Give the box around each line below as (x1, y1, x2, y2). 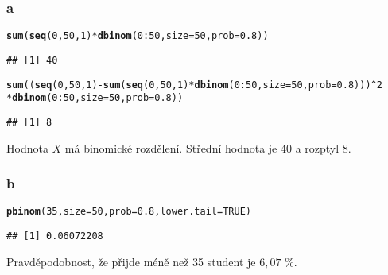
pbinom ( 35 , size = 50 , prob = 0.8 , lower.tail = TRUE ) (6, 206, 251, 218)
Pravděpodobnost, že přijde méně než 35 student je (6, 253, 256, 269)
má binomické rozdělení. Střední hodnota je (64, 139, 277, 156)
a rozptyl (295, 139, 339, 156)
